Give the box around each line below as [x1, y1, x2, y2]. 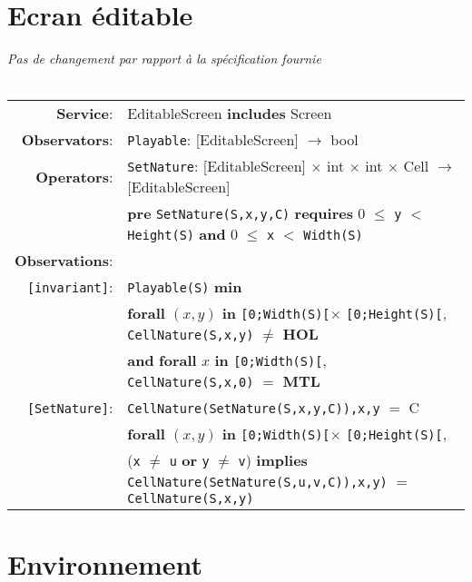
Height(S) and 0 [127, 223, 239, 245]
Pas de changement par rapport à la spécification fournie [7, 49, 321, 68]
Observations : [15, 250, 113, 271]
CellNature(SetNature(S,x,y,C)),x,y [127, 401, 380, 417]
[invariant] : [26, 276, 113, 298]
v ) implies [238, 449, 308, 471]
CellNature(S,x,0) [127, 375, 254, 390]
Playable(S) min [127, 276, 242, 298]
